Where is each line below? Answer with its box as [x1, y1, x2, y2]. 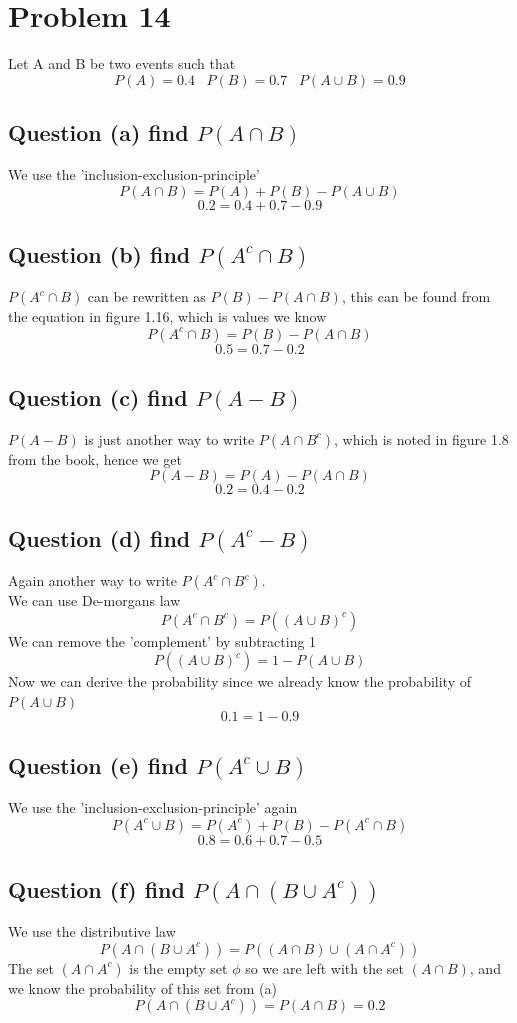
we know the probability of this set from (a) [8, 977, 277, 998]
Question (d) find [8, 522, 191, 553]
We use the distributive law [8, 921, 176, 942]
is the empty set [129, 957, 228, 978]
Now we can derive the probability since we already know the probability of [8, 671, 472, 692]
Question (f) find [8, 873, 185, 904]
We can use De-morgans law [8, 590, 181, 611]
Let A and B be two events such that [8, 53, 236, 74]
